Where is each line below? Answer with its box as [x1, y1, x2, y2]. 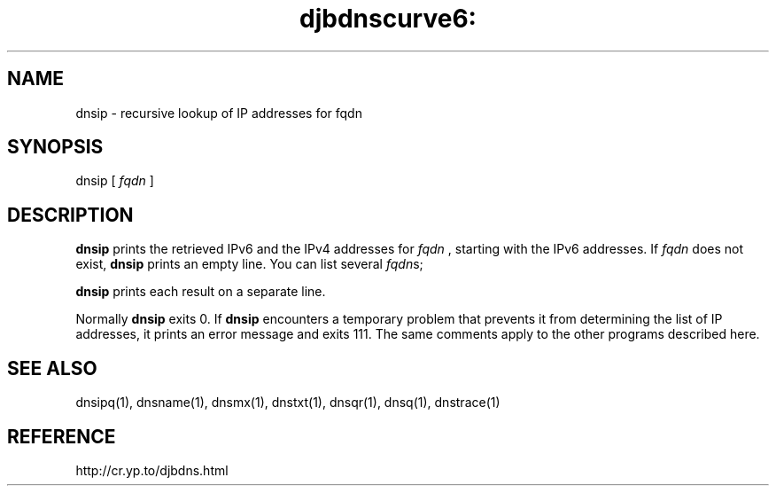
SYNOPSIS [7, 136, 104, 159]
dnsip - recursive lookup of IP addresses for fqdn [75, 105, 362, 121]
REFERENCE [7, 425, 116, 448]
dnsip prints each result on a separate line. [75, 284, 326, 300]
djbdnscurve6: [299, 4, 477, 34]
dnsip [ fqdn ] [75, 173, 154, 189]
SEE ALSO [7, 356, 97, 380]
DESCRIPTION [7, 203, 134, 226]
